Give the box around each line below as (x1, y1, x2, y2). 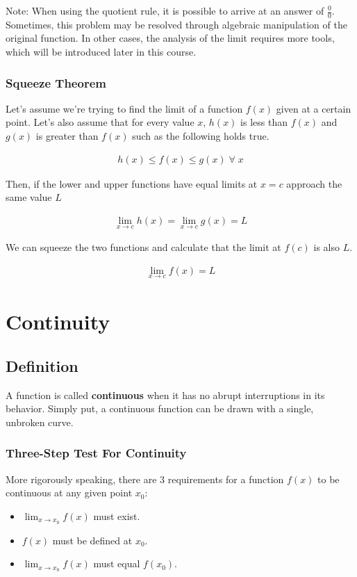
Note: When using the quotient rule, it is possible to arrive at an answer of (6, 3, 324, 17)
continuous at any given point (6, 485, 133, 500)
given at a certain (276, 101, 351, 115)
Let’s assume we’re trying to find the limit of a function (6, 101, 243, 115)
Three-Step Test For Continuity (6, 444, 187, 462)
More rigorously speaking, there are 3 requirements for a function (6, 471, 284, 486)
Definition (6, 355, 78, 376)
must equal (93, 556, 140, 571)
